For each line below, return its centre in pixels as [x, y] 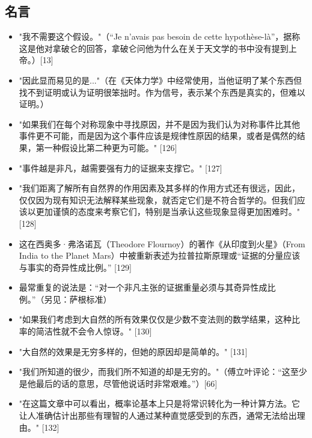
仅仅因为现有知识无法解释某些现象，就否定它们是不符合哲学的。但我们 [158, 199]
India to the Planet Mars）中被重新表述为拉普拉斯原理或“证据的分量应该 [160, 255]
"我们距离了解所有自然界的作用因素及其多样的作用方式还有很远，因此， [160, 188]
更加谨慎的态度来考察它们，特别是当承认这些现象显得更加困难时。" [168, 211]
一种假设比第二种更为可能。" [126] [111, 147]
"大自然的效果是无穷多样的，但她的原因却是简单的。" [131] [133, 351]
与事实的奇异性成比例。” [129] [75, 267]
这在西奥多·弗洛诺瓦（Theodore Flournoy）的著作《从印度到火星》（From [162, 243]
